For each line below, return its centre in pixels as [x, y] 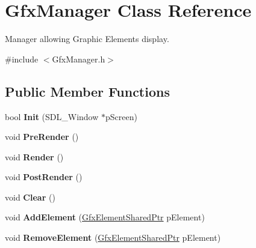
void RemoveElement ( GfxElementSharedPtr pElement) [113, 237]
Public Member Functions [87, 91]
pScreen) [121, 116]
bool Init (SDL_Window [52, 116]
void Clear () [30, 197]
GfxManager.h [79, 59]
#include [22, 59]
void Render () [34, 156]
